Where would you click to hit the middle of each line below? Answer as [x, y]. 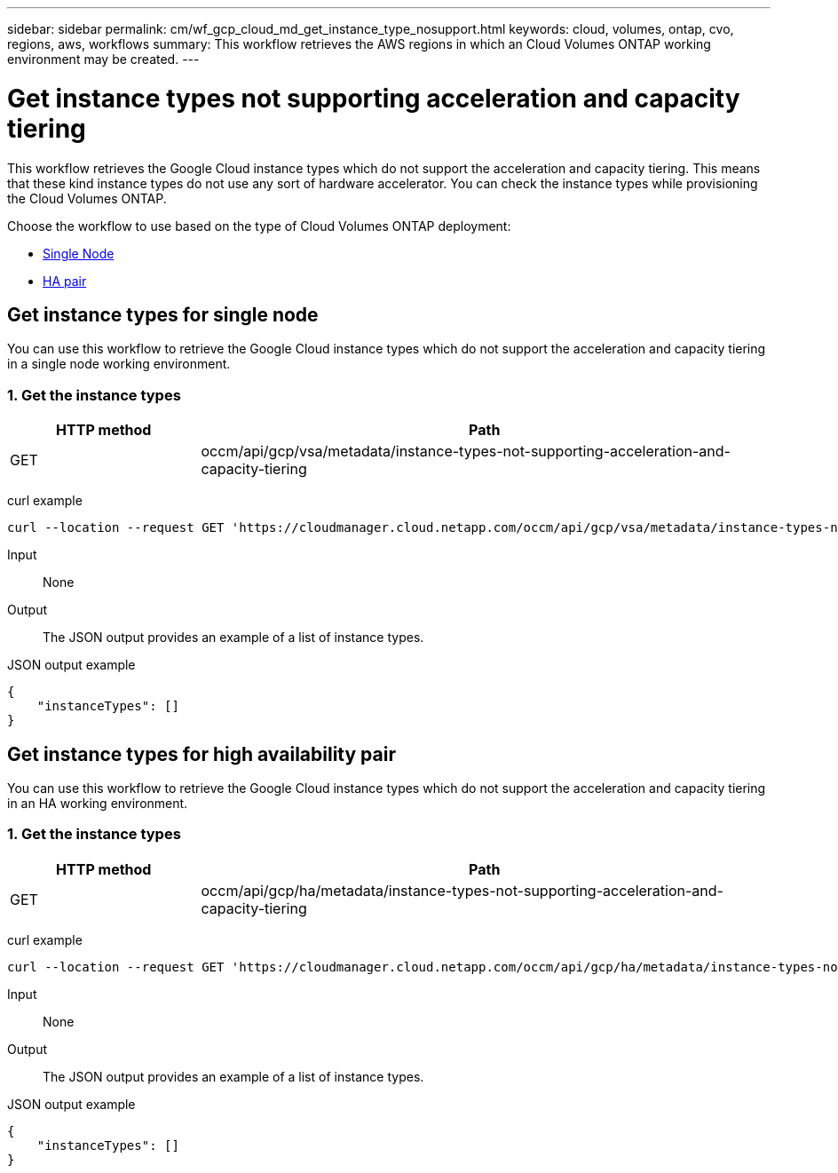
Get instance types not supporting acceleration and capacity [374, 98]
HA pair [65, 281]
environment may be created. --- [103, 59]
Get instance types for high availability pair [202, 754]
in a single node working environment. [119, 364]
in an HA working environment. [98, 803]
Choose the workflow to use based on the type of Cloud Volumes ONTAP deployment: [259, 226]
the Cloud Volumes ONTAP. [87, 198]
